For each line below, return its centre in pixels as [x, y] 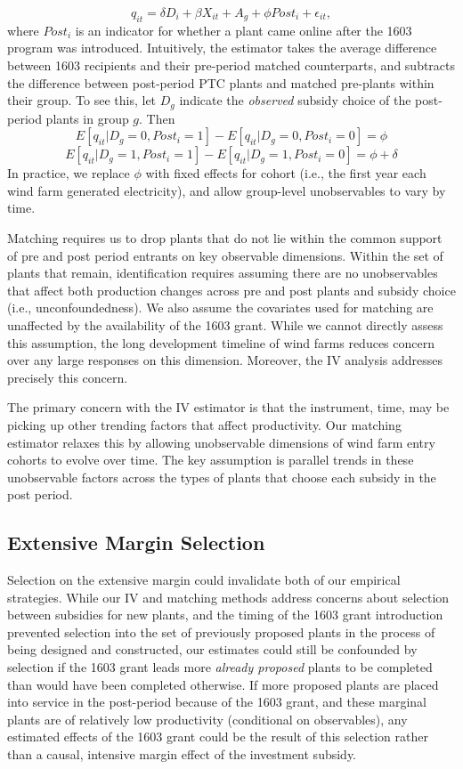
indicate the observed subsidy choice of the [295, 100]
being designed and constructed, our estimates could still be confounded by [212, 649]
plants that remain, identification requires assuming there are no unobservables [223, 273]
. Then [157, 118]
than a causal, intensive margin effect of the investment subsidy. [182, 754]
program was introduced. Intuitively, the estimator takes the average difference [222, 48]
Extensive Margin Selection [136, 542]
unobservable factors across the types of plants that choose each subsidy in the [222, 477]
